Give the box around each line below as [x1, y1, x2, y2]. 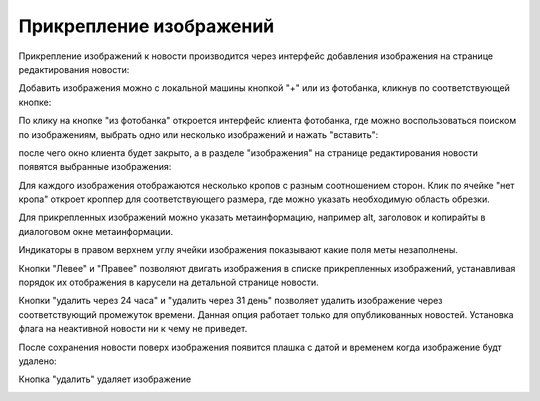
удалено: [18, 355, 57, 367]
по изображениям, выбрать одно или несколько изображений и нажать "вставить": [18, 128, 379, 140]
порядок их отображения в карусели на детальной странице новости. [18, 276, 319, 289]
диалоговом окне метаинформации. [18, 225, 174, 237]
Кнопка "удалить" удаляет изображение [18, 373, 192, 385]
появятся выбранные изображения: [18, 161, 172, 173]
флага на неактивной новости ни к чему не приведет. [18, 323, 248, 335]
